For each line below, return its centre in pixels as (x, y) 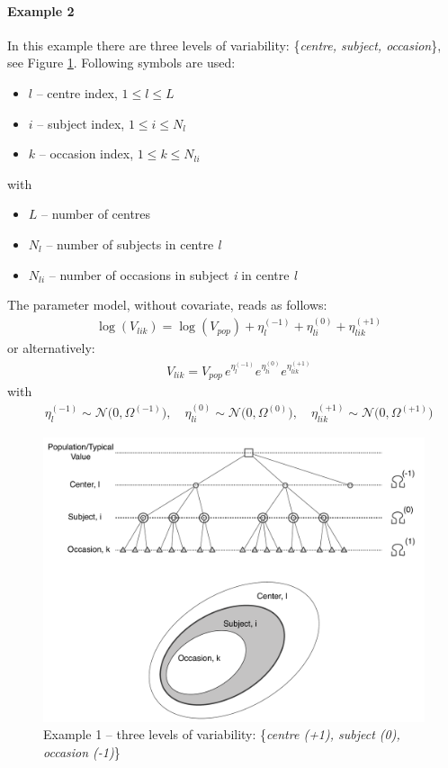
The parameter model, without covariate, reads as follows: (167, 305)
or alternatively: (51, 348)
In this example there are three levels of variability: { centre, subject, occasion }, (224, 45)
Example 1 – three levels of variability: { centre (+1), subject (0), (222, 734)
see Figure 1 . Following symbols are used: (121, 63)
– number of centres (96, 214)
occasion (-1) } (82, 751)
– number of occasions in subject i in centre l (173, 274)
